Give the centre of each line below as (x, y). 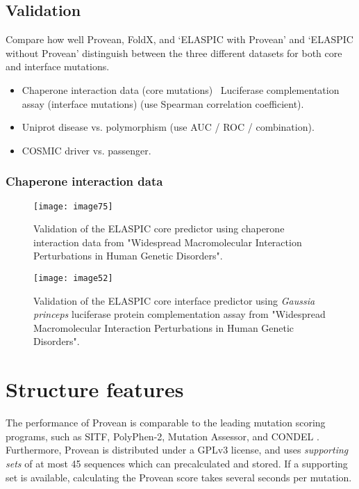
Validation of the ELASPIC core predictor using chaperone (159, 229)
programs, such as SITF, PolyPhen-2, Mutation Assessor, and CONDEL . (162, 436)
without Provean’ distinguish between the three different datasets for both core (174, 53)
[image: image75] (73, 206)
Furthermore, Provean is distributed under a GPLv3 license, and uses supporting (177, 450)
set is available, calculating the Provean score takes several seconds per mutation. (179, 477)
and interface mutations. (58, 66)
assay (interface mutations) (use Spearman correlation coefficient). (163, 103)
